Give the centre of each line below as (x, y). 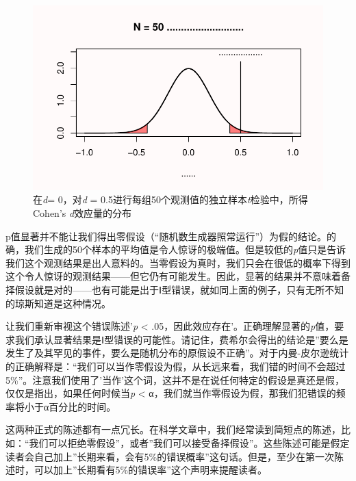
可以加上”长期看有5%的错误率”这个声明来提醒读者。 (150, 470)
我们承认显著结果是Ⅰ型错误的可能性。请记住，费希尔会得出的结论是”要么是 (181, 339)
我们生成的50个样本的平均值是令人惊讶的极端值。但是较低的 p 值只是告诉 (185, 249)
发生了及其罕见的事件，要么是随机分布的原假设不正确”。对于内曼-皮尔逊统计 (177, 353)
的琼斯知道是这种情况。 (58, 303)
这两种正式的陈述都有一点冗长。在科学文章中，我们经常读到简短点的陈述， (173, 429)
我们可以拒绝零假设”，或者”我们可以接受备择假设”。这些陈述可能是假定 (189, 442)
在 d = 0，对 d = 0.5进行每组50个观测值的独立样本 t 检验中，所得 (170, 199)
